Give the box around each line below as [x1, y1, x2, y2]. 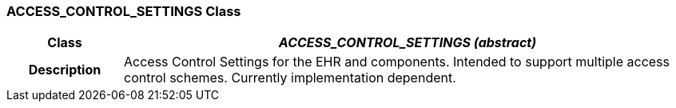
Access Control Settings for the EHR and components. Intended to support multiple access [123, 54, 670, 70]
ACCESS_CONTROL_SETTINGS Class [6, 3, 241, 19]
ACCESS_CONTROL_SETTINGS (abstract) [278, 34, 537, 51]
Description [28, 62, 101, 78]
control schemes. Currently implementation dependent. [123, 70, 456, 86]
